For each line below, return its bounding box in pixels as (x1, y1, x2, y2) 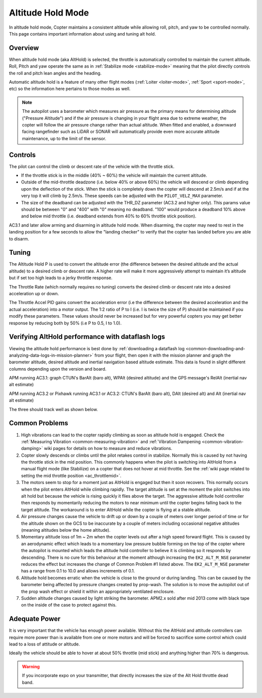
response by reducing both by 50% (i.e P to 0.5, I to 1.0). (9, 320, 122, 326)
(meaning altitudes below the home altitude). (21, 527, 111, 533)
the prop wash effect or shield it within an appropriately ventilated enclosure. (21, 589, 175, 594)
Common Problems (9, 419, 68, 428)
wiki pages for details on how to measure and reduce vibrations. (44, 446, 172, 451)
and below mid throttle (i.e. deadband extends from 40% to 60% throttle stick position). (21, 213, 196, 219)
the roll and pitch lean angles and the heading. (9, 70, 102, 76)
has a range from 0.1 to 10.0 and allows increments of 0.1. (21, 568, 135, 574)
